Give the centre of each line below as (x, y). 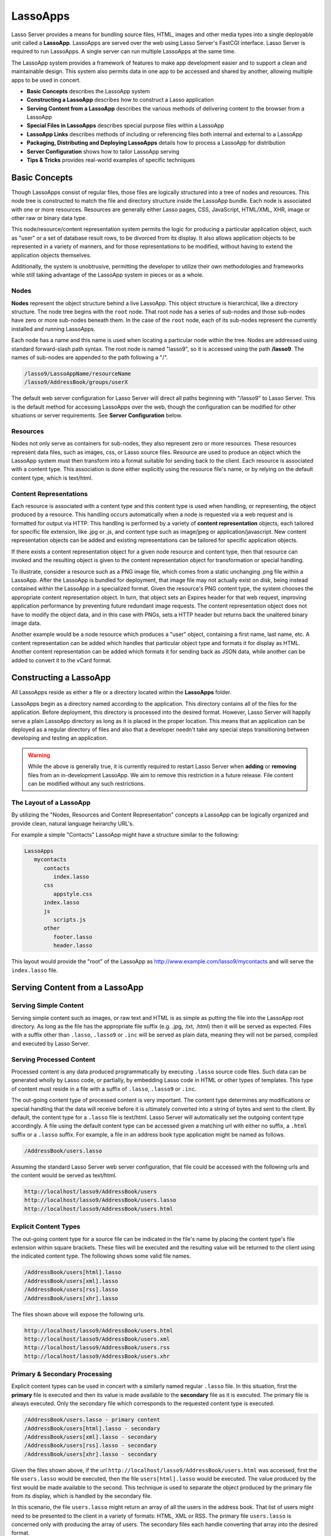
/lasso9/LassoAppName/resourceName (78, 374)
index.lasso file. (35, 970)
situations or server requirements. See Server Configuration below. (97, 415)
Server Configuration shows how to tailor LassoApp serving (103, 151)
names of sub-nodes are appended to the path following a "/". (90, 357)
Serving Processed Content (53, 1059)
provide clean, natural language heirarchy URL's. (73, 823)
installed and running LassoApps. (53, 329)
